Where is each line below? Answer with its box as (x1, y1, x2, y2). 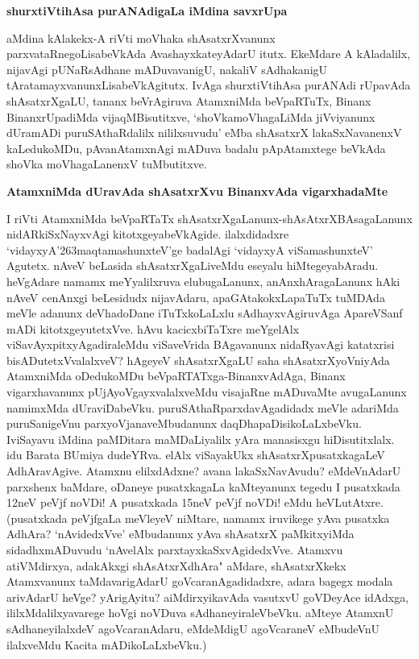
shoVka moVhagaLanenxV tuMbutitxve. (6, 155, 207, 172)
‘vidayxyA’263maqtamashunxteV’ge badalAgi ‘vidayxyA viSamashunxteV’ (6, 241, 373, 258)
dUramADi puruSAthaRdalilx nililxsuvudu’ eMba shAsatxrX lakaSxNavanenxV (6, 124, 402, 141)
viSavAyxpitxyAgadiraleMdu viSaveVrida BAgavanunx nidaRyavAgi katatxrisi (6, 336, 395, 353)
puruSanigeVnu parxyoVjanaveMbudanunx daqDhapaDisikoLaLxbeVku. (6, 415, 362, 432)
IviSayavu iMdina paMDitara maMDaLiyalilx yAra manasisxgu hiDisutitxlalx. (6, 430, 395, 447)
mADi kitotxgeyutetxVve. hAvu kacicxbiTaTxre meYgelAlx (6, 320, 300, 337)
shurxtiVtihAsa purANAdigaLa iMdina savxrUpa (6, 2, 288, 19)
